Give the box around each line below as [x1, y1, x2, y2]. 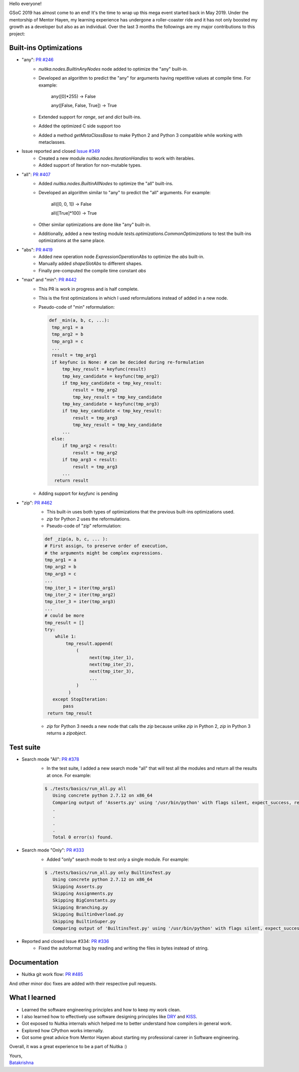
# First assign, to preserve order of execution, [44, 543, 168, 549]
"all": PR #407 [21, 171, 51, 177]
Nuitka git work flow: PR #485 [21, 971, 83, 977]
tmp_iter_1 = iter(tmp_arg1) [44, 585, 116, 591]
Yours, [9, 1053, 22, 1059]
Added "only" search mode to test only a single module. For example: [46, 856, 189, 862]
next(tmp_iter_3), [89, 669, 135, 674]
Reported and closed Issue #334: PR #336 [21, 938, 109, 944]
